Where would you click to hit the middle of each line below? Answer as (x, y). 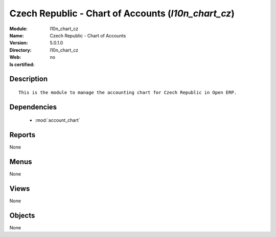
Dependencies (33, 107)
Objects (22, 215)
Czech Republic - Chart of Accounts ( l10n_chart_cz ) (122, 13)
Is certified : (22, 64)
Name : (17, 35)
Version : (19, 43)
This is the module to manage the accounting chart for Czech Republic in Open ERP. (128, 92)
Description (29, 79)
